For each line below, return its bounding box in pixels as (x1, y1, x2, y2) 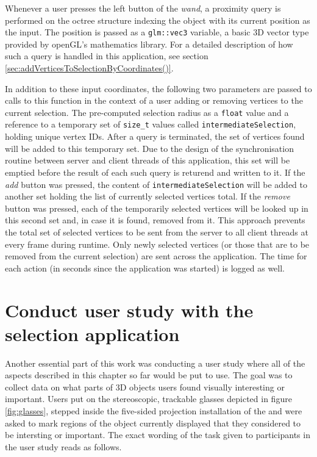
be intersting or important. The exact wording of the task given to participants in (5, 428, 310, 441)
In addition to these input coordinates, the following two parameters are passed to (5, 82, 312, 95)
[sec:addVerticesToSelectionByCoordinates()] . (5, 62, 174, 74)
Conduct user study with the (5, 297, 254, 322)
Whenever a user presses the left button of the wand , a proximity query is (5, 2, 281, 14)
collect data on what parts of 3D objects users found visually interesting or (5, 380, 285, 393)
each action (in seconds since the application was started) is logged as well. (5, 261, 285, 274)
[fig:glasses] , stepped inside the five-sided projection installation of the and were (5, 405, 302, 417)
